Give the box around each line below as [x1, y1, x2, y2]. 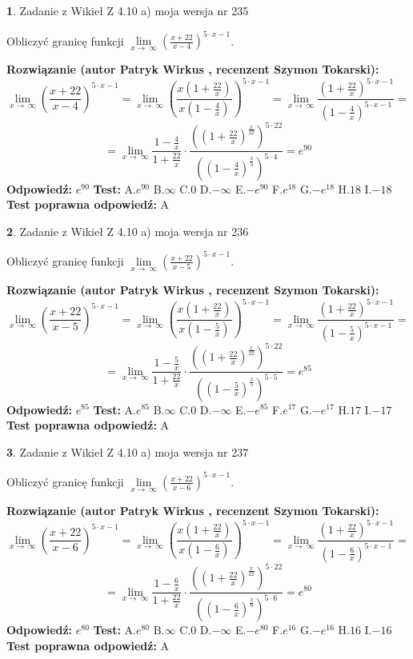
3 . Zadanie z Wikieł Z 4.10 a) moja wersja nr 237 [6, 443, 249, 460]
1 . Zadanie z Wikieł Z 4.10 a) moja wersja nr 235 [6, 2, 249, 18]
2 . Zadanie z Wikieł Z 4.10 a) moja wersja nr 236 [6, 222, 249, 239]
